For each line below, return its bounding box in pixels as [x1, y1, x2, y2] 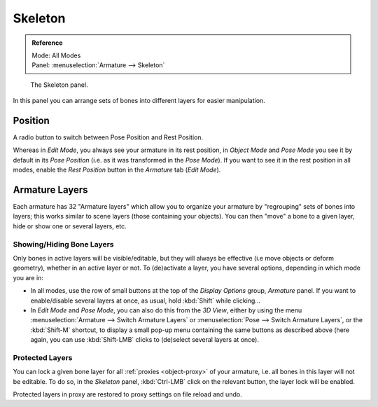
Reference [31, 39, 63, 47]
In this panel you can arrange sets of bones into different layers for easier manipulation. [13, 97, 265, 105]
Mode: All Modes [31, 51, 81, 60]
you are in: [13, 273, 43, 282]
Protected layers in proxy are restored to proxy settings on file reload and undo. [13, 390, 242, 399]
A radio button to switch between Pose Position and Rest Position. [13, 133, 204, 142]
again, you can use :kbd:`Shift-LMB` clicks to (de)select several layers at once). [30, 336, 259, 344]
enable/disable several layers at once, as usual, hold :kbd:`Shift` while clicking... [30, 296, 260, 305]
